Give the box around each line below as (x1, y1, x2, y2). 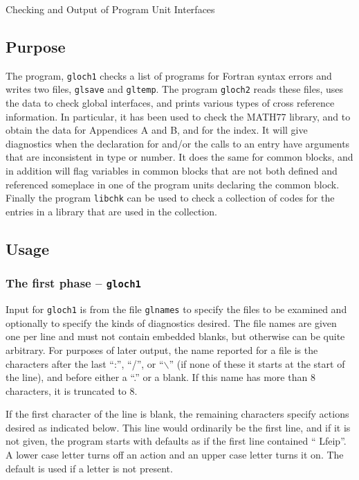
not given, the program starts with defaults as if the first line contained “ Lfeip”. (6, 434, 347, 448)
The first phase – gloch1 (6, 274, 141, 292)
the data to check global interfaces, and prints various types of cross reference (6, 96, 335, 110)
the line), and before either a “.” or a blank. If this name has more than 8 (6, 370, 315, 384)
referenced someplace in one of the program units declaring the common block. (6, 177, 340, 191)
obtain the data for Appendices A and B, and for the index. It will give (6, 123, 308, 137)
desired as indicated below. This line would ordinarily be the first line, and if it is (6, 420, 351, 434)
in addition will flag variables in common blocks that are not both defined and (6, 163, 338, 178)
